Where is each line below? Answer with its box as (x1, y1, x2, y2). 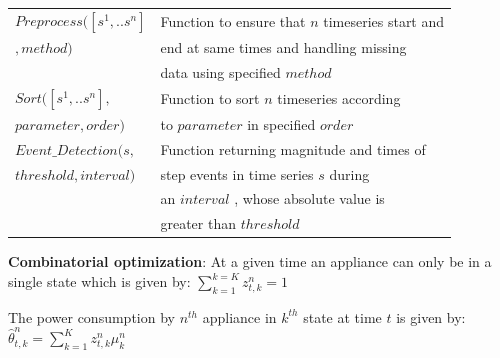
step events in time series (160, 163, 314, 184)
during (329, 163, 370, 184)
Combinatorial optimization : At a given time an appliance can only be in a (8, 251, 492, 272)
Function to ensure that (160, 10, 306, 31)
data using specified (160, 61, 281, 82)
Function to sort (160, 87, 260, 108)
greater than (160, 213, 236, 234)
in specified (247, 113, 316, 134)
